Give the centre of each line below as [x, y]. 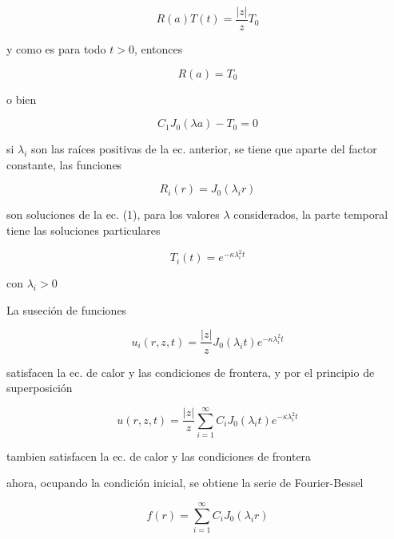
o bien [22, 99]
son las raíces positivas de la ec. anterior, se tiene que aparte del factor [204, 149]
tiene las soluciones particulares [84, 230]
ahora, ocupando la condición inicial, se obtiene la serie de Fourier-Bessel [185, 483]
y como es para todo [56, 49]
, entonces [158, 49]
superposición [40, 388]
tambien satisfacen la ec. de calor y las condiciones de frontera [159, 456]
